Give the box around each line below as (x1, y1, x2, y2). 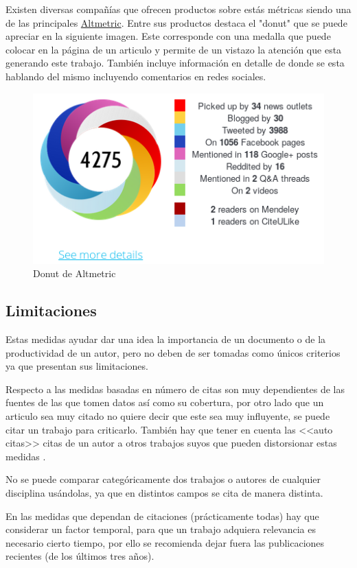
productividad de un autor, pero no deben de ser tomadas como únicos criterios (5, 345, 341, 359)
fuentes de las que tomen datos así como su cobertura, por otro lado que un (5, 395, 324, 410)
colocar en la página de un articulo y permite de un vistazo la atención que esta (5, 42, 342, 56)
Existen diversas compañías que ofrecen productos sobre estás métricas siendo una (5, 2, 352, 16)
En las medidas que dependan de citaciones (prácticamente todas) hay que (5, 508, 319, 523)
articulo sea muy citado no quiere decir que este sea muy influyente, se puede (5, 409, 330, 423)
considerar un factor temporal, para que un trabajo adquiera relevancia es (5, 522, 316, 536)
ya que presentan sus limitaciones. (5, 359, 148, 373)
